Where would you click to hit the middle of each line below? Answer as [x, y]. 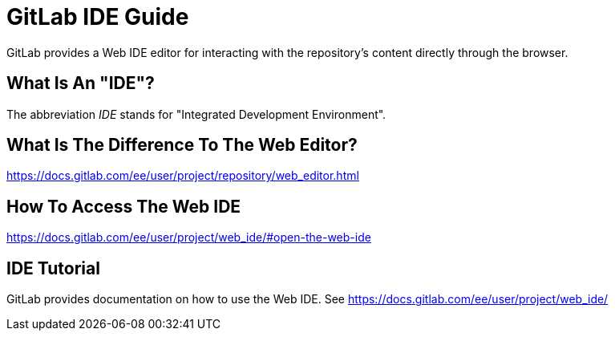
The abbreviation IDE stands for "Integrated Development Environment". [196, 114]
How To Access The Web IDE [124, 206]
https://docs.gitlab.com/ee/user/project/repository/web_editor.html [183, 176]
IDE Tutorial [53, 268]
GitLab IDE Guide [98, 17]
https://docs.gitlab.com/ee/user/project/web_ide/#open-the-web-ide [189, 238]
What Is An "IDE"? [81, 83]
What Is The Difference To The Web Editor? [182, 145]
